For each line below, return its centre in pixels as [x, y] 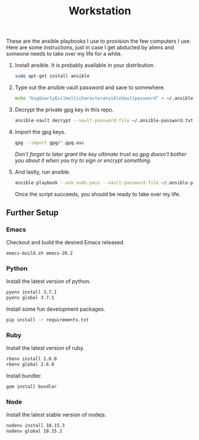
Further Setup [32, 213]
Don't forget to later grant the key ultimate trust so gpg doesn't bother [101, 154]
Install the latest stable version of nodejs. [56, 415]
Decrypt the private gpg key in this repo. [64, 109]
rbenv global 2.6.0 [30, 365]
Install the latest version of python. [48, 281]
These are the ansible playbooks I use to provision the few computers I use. [99, 41]
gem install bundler [32, 387]
